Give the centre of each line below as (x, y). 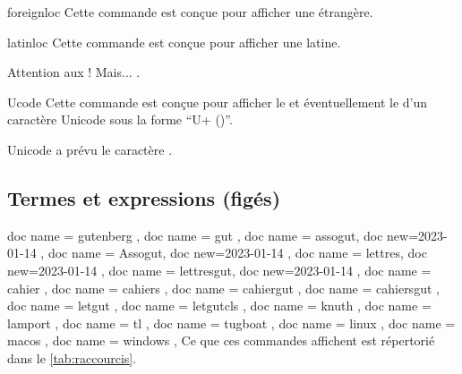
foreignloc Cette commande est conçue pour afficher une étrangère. (190, 12)
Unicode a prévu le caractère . (90, 149)
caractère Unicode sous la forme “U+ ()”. (120, 119)
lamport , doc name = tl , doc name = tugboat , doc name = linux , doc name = (231, 323)
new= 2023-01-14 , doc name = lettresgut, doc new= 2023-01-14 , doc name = (219, 270)
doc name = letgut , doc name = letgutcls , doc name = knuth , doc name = (219, 306)
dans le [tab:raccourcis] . (72, 357)
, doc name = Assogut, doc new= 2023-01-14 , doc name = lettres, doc (234, 253)
